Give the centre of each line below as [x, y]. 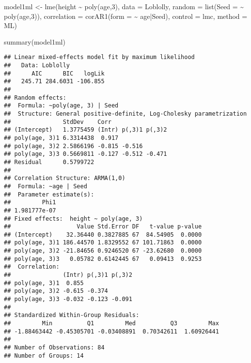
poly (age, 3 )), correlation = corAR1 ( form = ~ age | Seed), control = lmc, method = [126, 16]
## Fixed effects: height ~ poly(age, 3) [73, 219]
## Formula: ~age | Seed [46, 186]
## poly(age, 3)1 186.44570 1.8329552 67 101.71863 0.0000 [103, 243]
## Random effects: [35, 98]
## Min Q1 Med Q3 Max [111, 324]
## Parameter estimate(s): [49, 194]
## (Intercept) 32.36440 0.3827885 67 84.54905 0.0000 [103, 234]
